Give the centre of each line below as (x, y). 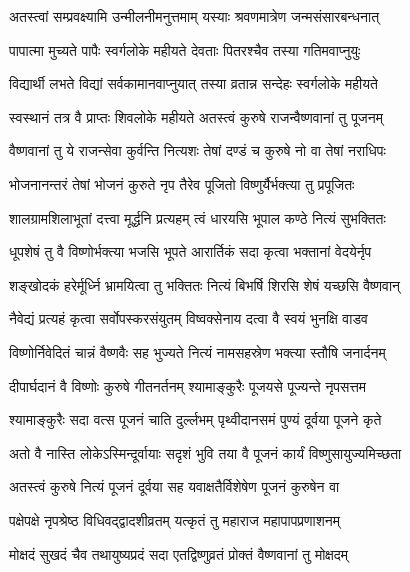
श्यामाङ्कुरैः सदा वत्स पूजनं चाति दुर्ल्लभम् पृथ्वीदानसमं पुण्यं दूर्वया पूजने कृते (195, 419)
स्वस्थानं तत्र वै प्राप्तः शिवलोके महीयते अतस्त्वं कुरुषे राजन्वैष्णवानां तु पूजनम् (196, 116)
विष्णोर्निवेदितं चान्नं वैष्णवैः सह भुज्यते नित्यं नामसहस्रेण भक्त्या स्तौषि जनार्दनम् (197, 351)
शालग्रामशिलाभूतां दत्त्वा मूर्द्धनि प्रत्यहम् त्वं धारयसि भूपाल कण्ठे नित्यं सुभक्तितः (197, 217)
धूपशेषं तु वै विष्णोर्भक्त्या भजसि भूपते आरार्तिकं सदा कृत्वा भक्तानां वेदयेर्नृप (190, 251)
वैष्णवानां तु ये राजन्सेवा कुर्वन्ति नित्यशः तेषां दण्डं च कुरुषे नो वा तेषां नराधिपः (197, 150)
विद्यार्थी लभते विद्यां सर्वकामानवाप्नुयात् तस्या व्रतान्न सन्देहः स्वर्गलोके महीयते (193, 83)
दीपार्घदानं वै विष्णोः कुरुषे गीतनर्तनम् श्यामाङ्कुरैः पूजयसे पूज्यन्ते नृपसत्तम (188, 385)
